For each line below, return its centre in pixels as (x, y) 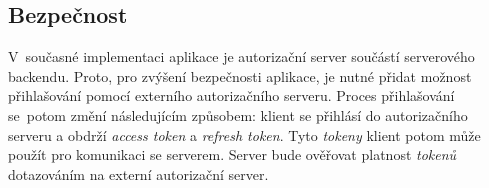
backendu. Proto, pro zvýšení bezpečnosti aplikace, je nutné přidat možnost (240, 75)
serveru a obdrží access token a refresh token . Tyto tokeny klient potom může (244, 134)
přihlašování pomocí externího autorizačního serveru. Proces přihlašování (231, 95)
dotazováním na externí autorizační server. (138, 173)
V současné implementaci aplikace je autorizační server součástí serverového (241, 56)
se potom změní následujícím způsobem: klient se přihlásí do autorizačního (238, 114)
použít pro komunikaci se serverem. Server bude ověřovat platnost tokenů (232, 154)
